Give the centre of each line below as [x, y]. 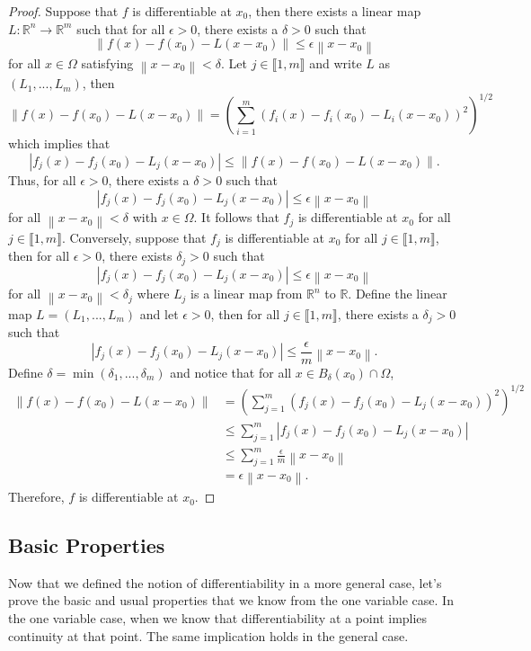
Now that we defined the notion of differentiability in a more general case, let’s [225, 582]
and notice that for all [231, 372]
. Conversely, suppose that [134, 237]
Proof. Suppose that [63, 11]
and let [159, 313]
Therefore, [36, 497]
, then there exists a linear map [335, 11]
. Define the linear [398, 294]
